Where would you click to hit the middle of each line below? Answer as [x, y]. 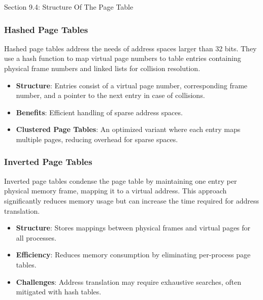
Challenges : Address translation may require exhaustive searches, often [129, 281]
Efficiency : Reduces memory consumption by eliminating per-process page [133, 255]
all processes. [36, 237]
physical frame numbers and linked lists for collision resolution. [102, 68]
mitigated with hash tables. [59, 292]
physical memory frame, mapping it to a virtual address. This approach [116, 191]
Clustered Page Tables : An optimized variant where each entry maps [128, 129]
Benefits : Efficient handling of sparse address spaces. [99, 112]
